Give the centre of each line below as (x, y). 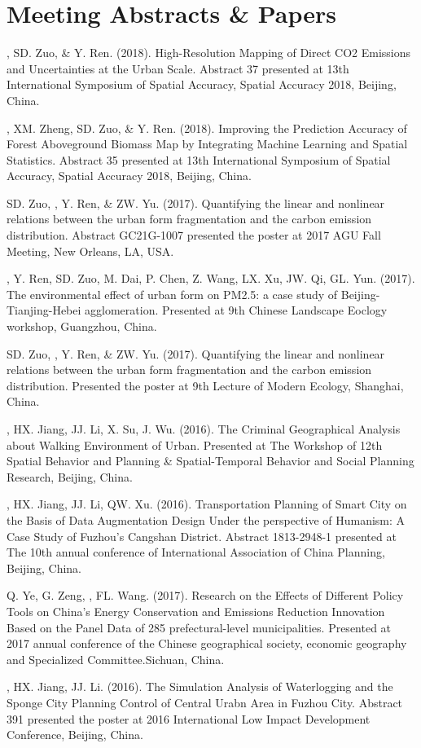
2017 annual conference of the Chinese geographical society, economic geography (207, 643)
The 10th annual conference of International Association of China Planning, (196, 552)
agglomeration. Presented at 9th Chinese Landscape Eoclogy (236, 310)
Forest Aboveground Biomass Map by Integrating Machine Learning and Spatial (207, 144)
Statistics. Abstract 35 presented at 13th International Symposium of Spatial (199, 159)
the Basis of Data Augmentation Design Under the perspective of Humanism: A (206, 519)
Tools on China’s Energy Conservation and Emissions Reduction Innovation (196, 611)
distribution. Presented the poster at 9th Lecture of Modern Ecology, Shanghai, (205, 385)
